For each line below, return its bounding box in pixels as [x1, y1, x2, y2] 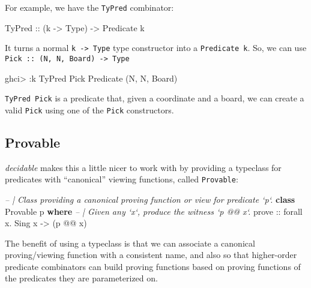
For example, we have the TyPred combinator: [5, 1, 174, 13]
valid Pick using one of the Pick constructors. [5, 103, 174, 116]
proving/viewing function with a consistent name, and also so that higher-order [5, 248, 297, 261]
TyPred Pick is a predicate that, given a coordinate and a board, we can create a [5, 92, 304, 104]
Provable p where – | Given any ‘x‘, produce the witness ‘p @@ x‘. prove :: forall [5, 205, 303, 217]
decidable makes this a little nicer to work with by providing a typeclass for [5, 161, 282, 173]
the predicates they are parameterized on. [5, 272, 158, 284]
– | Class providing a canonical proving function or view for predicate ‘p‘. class [5, 193, 295, 205]
